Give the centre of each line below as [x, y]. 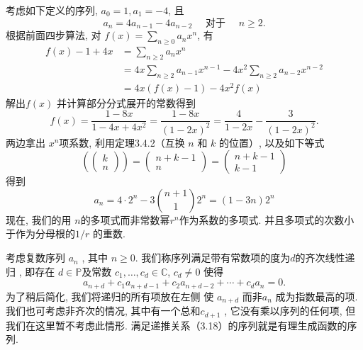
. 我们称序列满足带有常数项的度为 [213, 258]
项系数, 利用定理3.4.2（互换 [122, 142]
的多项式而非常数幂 [125, 219]
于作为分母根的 [40, 233]
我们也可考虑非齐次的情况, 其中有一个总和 [103, 311]
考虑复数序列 [35, 258]
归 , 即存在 [30, 271]
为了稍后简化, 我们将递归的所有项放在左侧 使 [110, 296]
